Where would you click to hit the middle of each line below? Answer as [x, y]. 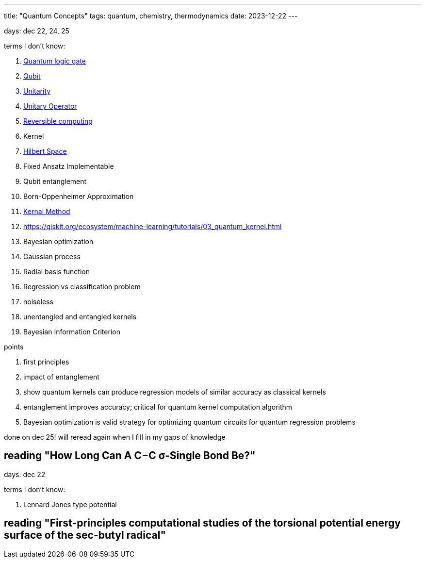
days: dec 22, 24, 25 [37, 31]
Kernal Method [47, 211]
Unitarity [37, 91]
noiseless [38, 302]
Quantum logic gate [55, 61]
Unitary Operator [50, 106]
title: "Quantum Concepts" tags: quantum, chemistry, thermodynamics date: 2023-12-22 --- [151, 16]
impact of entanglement [61, 377]
